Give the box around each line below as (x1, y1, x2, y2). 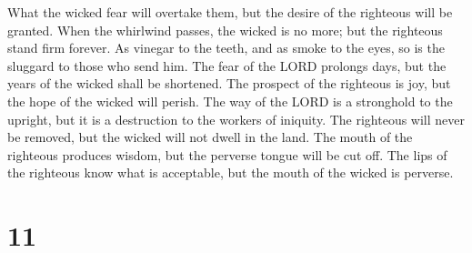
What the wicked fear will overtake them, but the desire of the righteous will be (7, 3, 453, 21)
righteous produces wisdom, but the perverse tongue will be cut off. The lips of (7, 145, 447, 164)
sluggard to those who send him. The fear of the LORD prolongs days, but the (7, 56, 447, 75)
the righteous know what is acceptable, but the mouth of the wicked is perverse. (7, 163, 454, 182)
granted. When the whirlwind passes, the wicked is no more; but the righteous (7, 20, 443, 39)
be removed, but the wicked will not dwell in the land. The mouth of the (7, 127, 413, 147)
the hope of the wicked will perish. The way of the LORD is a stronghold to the (7, 91, 453, 110)
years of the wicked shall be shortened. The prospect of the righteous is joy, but (7, 74, 451, 93)
